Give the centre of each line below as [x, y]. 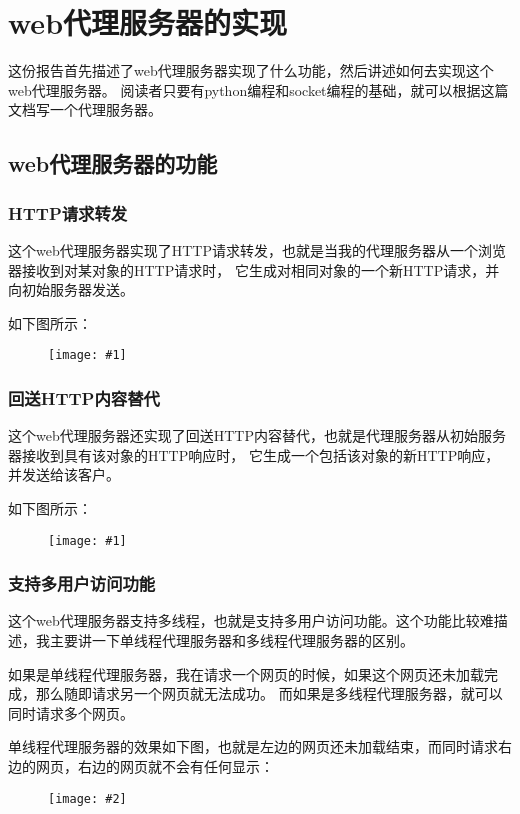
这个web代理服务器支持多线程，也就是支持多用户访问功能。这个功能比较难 [251, 620]
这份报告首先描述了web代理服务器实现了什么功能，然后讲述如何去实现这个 [251, 70]
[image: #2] [87, 798]
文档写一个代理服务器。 [85, 109]
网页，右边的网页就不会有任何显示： [154, 765]
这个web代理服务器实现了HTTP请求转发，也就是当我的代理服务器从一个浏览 [257, 249]
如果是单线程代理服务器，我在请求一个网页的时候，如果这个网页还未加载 [246, 673]
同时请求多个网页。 [71, 712]
